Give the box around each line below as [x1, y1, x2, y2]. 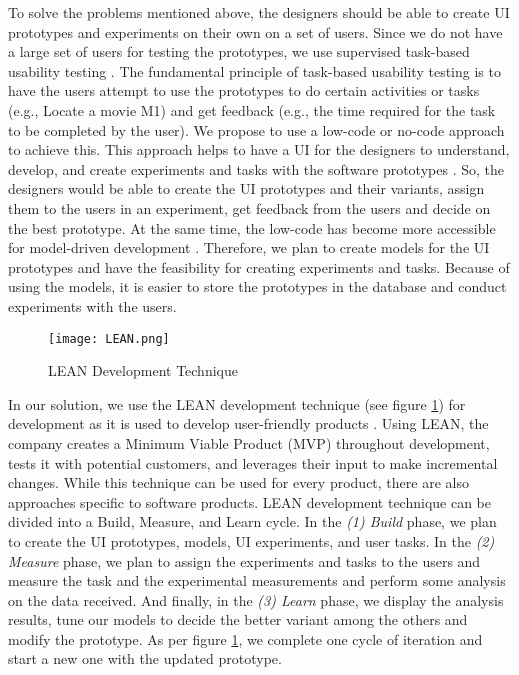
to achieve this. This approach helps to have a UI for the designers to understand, [8, 139, 510, 160]
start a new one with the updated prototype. [8, 648, 282, 669]
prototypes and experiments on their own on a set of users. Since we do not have [8, 21, 503, 42]
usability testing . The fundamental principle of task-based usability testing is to [8, 60, 501, 81]
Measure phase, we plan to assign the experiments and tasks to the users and [8, 550, 481, 571]
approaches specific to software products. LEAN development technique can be [8, 491, 492, 512]
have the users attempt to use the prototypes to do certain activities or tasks [8, 80, 480, 101]
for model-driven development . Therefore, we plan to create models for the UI [8, 237, 490, 258]
